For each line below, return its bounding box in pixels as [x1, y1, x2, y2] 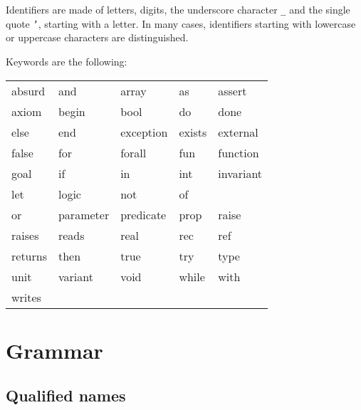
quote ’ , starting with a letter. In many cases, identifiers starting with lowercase [6, 16, 356, 31]
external [218, 123, 258, 140]
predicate [120, 206, 167, 223]
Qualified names [6, 384, 126, 406]
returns [11, 247, 47, 264]
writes [11, 288, 41, 305]
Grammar [6, 335, 103, 364]
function [218, 144, 259, 161]
